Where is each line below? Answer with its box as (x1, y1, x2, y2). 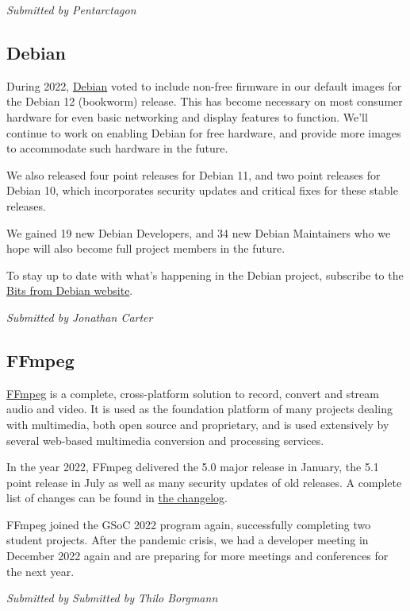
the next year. (6, 563, 75, 579)
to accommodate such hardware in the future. (6, 140, 228, 157)
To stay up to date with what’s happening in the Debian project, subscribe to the (6, 266, 404, 283)
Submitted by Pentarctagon (6, 2, 136, 17)
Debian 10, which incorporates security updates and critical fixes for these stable (6, 182, 398, 199)
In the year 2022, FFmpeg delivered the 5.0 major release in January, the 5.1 (6, 458, 379, 475)
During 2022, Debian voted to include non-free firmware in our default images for (6, 77, 402, 94)
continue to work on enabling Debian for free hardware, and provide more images (6, 124, 401, 141)
